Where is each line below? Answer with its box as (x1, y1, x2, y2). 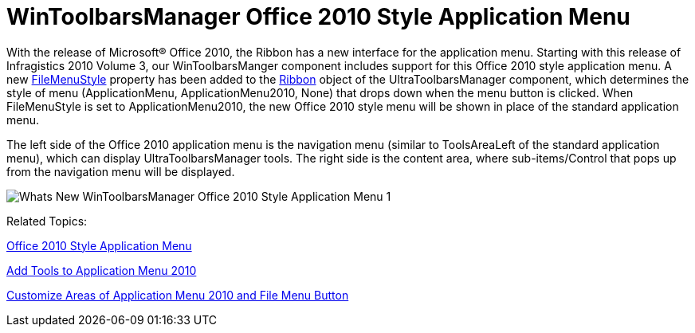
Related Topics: (6, 214, 88, 228)
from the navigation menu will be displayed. (6, 164, 235, 178)
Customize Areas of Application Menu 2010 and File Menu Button (6, 288, 349, 302)
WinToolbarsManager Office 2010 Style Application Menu (6, 3, 630, 30)
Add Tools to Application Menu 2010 (6, 263, 197, 277)
